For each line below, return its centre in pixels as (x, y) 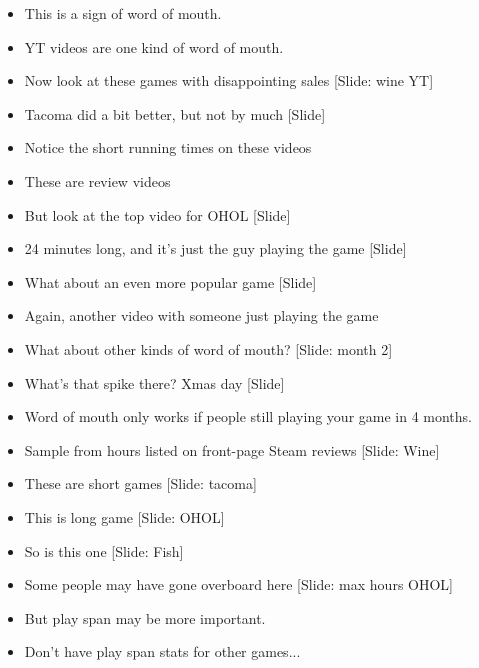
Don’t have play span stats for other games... (162, 651)
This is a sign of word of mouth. (123, 13)
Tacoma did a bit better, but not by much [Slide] (175, 113)
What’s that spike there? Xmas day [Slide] (154, 382)
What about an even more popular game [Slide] (170, 281)
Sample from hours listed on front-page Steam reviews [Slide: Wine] (232, 449)
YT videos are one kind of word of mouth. (154, 46)
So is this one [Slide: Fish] (104, 550)
